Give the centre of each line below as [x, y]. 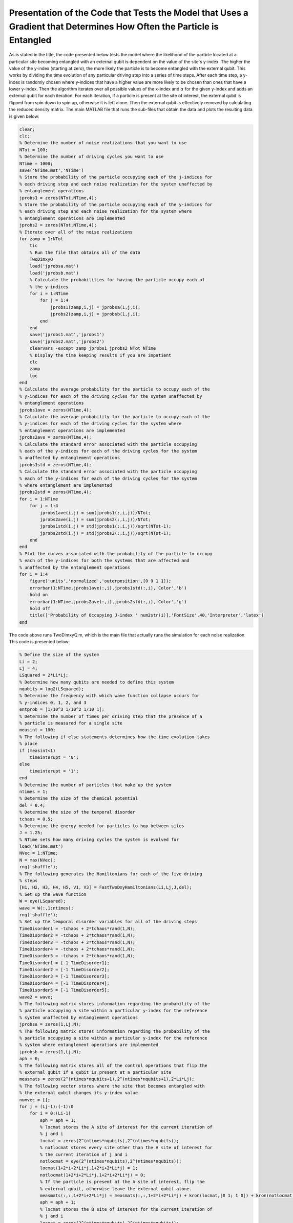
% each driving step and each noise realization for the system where [106, 211]
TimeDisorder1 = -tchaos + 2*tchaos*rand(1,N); [77, 929]
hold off [40, 608]
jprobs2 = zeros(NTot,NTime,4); [58, 225]
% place [28, 744]
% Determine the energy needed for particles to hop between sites [102, 826]
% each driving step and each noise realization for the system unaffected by [116, 184]
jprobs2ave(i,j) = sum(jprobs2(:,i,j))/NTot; [95, 519]
